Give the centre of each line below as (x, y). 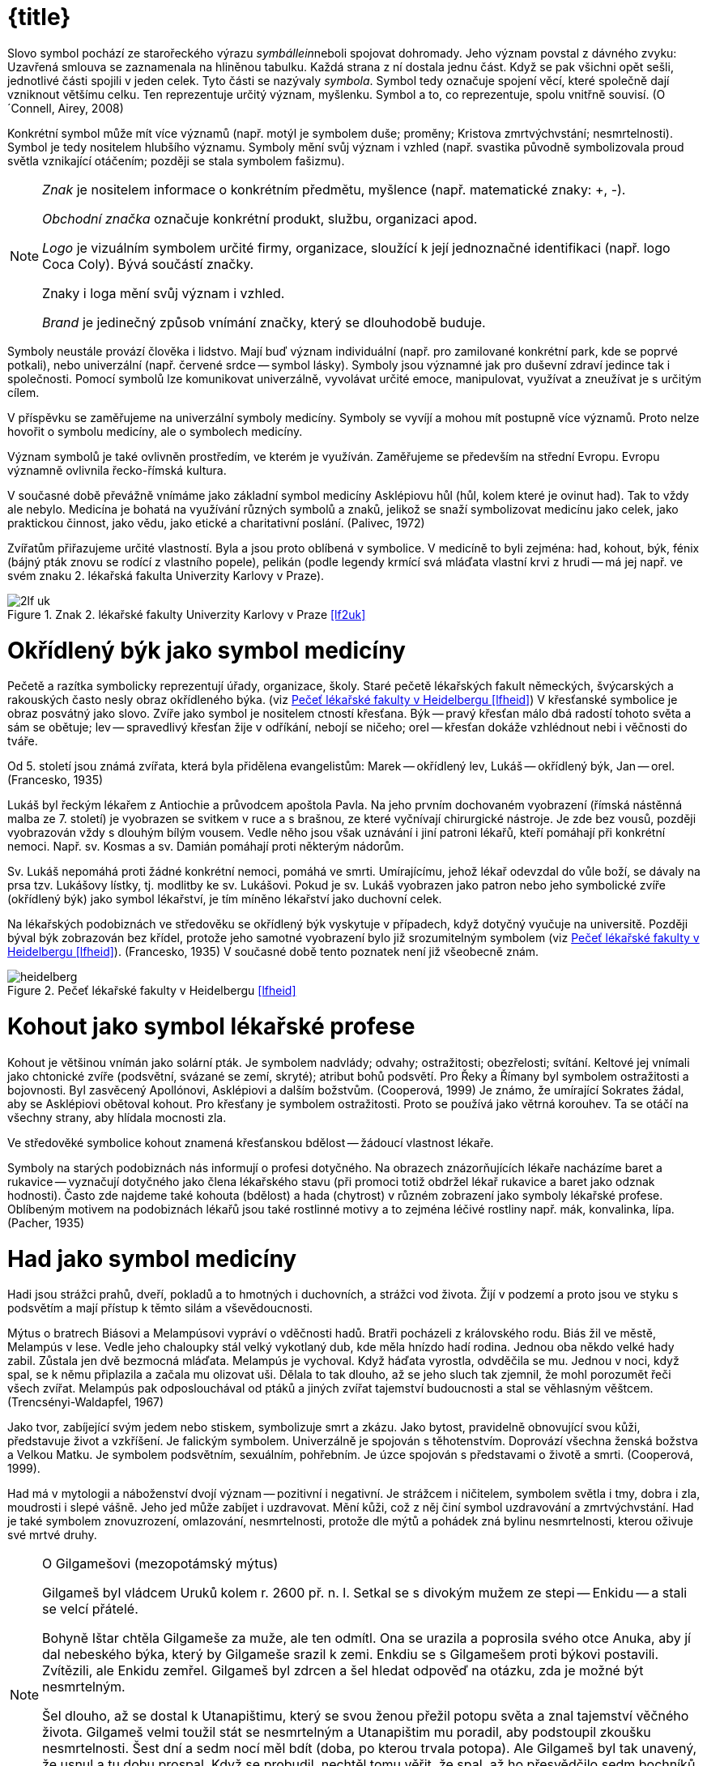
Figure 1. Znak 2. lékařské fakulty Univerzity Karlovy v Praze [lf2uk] (187, 614)
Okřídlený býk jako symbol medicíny (207, 650)
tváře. (23, 741)
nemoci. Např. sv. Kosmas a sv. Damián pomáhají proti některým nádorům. (206, 847)
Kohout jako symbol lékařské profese (211, 1026)
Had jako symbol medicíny (152, 1258)
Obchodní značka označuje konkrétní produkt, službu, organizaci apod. (260, 218)
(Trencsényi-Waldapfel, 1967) (86, 1402)
